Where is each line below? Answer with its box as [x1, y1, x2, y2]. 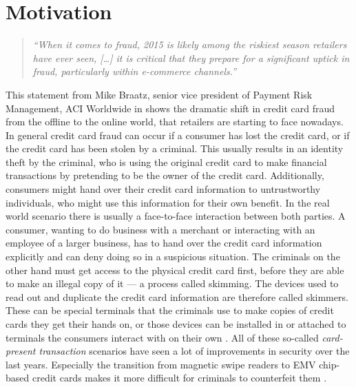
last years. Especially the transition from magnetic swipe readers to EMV [6, 357, 316, 371]
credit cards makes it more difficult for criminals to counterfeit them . [32, 370, 327, 385]
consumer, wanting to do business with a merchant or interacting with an [6, 222, 315, 236]
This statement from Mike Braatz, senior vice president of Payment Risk [6, 87, 313, 101]
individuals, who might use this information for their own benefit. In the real [6, 195, 330, 209]
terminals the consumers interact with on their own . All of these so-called [6, 330, 319, 344]
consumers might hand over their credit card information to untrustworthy [6, 182, 321, 196]
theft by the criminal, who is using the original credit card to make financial [6, 154, 327, 169]
